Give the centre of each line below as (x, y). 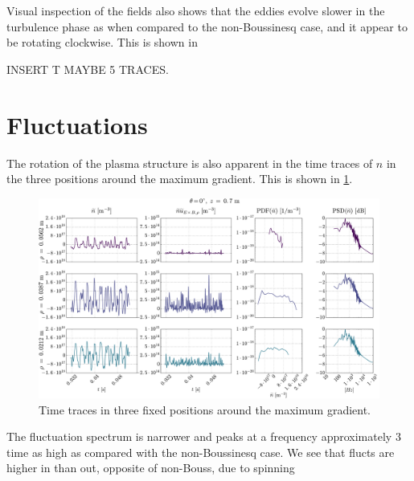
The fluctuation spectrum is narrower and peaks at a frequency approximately (199, 436)
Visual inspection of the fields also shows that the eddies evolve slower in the (196, 10)
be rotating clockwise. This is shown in (102, 42)
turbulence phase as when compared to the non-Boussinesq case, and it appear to (207, 26)
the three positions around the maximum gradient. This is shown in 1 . (180, 179)
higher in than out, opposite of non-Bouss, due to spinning (151, 468)
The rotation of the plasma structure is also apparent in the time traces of (190, 163)
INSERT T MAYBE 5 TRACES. (88, 69)
